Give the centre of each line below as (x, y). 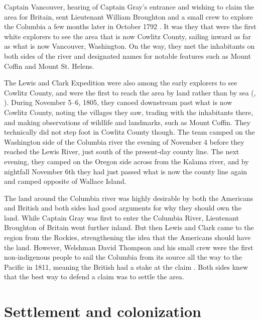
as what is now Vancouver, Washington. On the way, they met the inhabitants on (129, 46)
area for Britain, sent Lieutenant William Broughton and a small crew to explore (128, 16)
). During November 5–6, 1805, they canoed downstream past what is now (118, 102)
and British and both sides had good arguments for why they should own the (123, 208)
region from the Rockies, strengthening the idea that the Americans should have (127, 237)
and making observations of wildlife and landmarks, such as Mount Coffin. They (127, 122)
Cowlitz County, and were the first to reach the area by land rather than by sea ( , (130, 92)
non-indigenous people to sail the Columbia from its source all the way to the (123, 257)
